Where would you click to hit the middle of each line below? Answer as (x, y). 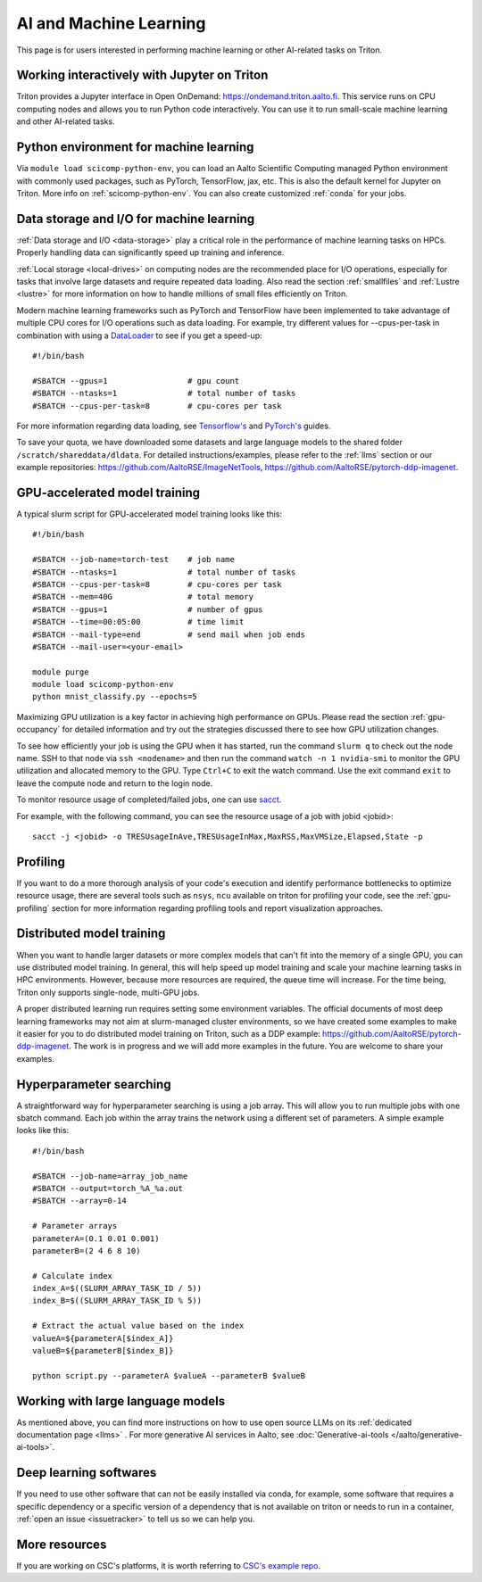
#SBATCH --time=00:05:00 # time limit (138, 622)
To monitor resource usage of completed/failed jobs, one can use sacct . (149, 799)
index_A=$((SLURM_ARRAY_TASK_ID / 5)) (117, 1288)
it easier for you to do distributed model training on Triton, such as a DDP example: (168, 1033)
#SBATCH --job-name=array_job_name (110, 1176)
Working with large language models (121, 1401)
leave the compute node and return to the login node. (115, 783)
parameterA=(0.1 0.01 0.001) (96, 1238)
